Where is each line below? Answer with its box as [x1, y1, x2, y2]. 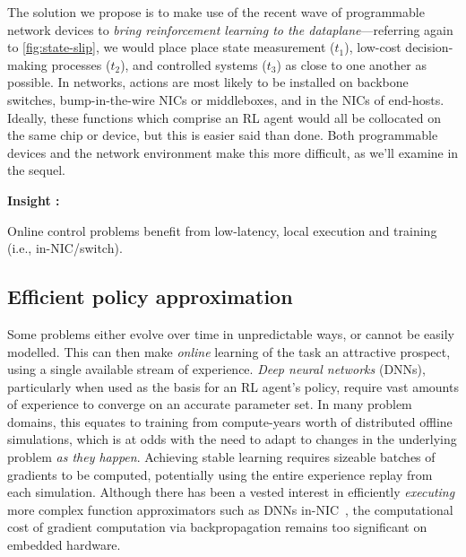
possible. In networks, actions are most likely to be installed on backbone [7, 73, 409, 91]
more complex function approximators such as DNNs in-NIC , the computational [7, 500, 453, 518]
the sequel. [7, 161, 66, 179]
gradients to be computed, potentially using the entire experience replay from [7, 465, 433, 483]
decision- [405, 38, 453, 57]
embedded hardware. [7, 535, 121, 554]
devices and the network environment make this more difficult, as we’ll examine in [7, 143, 459, 161]
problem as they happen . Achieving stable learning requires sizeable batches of [7, 448, 436, 466]
